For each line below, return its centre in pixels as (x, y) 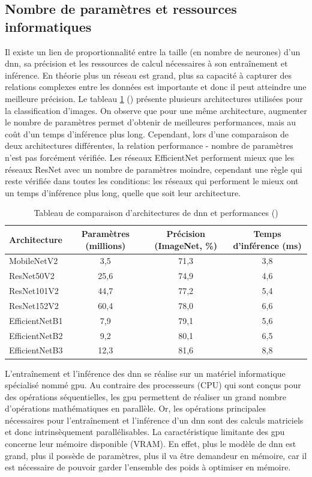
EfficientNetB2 (36, 335)
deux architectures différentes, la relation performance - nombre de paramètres (149, 145)
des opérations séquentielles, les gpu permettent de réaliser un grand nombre (145, 396)
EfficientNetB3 (36, 350)
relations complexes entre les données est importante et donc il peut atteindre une (156, 87)
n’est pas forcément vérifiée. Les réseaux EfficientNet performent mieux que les (150, 157)
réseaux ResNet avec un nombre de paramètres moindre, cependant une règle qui (154, 169)
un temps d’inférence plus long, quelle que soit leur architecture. (123, 192)
